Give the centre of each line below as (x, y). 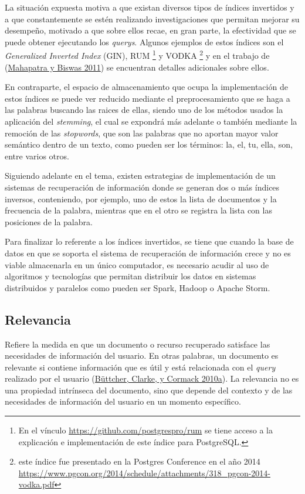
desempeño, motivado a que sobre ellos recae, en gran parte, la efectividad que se (150, 30)
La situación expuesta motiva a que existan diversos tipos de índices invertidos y (150, 7)
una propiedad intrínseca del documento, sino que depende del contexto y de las (149, 390)
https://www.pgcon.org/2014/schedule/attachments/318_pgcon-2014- (145, 473)
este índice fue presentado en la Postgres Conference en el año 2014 (139, 461)
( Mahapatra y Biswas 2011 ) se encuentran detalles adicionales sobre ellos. (137, 67)
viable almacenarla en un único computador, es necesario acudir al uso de (137, 264)
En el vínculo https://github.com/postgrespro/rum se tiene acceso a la (145, 430)
